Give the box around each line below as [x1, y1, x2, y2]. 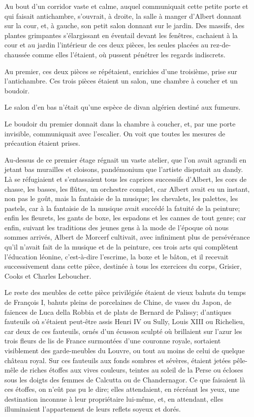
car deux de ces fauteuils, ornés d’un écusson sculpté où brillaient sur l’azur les [4, 326, 242, 336]
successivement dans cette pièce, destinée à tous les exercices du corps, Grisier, [4, 261, 242, 271]
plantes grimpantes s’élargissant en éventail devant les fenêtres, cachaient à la [4, 30, 238, 40]
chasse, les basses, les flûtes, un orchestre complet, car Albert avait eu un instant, [4, 183, 250, 194]
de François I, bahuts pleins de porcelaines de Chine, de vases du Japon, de [4, 297, 231, 307]
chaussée [4, 49, 30, 59]
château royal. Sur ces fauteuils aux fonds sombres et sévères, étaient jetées [4, 355, 231, 365]
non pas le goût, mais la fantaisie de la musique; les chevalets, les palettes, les [4, 193, 238, 204]
